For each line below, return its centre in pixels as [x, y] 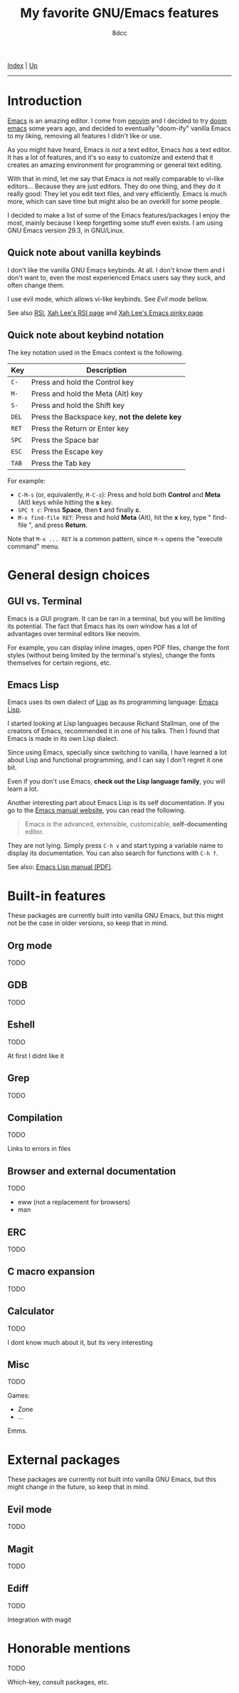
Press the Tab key [61, 463]
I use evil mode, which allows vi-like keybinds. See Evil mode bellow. [108, 299]
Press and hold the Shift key [78, 405]
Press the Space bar [65, 440]
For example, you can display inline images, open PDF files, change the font [118, 648]
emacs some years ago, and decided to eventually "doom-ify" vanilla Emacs [119, 128]
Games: [19, 1396]
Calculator [31, 1311]
